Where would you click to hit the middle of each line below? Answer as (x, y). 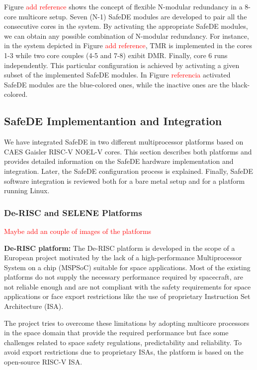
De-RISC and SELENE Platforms (73, 212)
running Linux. (27, 190)
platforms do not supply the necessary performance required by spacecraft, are (124, 277)
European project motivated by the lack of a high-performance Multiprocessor (123, 258)
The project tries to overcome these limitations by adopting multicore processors (127, 323)
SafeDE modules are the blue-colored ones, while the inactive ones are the (117, 84)
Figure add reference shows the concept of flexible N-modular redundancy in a (123, 6)
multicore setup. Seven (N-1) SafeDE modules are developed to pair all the (133, 16)
